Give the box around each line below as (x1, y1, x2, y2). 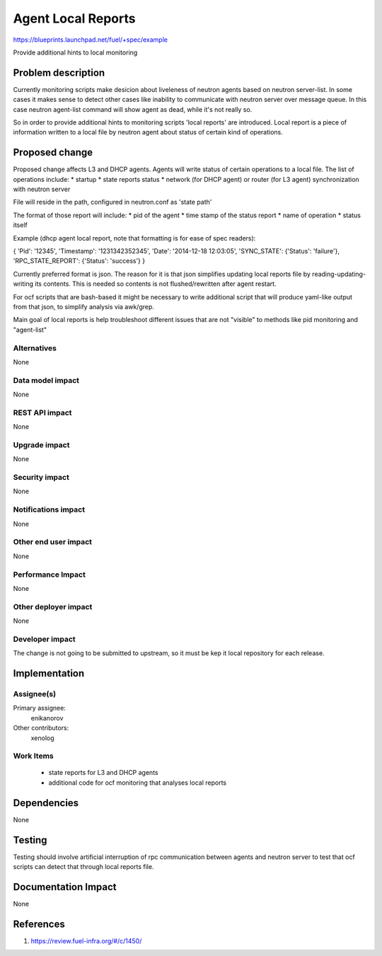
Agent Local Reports (13, 11, 136, 26)
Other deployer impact (13, 601, 93, 611)
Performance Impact (13, 570, 86, 580)
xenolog (30, 733, 54, 742)
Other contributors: (13, 724, 69, 732)
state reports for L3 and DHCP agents (48, 768, 158, 777)
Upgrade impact (13, 439, 70, 449)
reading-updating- (312, 270, 366, 278)
